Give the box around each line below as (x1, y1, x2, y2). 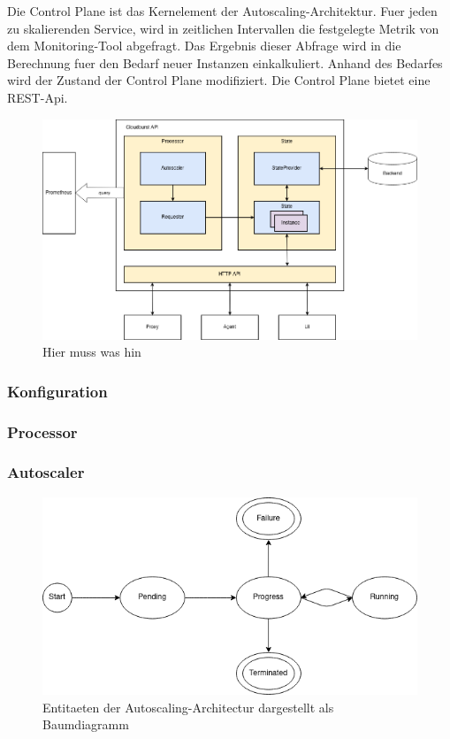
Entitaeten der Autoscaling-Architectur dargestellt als (42, 697, 334, 716)
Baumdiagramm (42, 715, 129, 734)
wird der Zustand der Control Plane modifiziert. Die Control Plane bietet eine (7, 71, 431, 89)
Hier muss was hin (42, 343, 141, 361)
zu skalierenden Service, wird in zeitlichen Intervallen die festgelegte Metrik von (7, 19, 439, 37)
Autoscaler (7, 461, 85, 483)
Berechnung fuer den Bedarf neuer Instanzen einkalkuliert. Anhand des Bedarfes (7, 53, 443, 72)
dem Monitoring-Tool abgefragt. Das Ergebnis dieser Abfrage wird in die (7, 36, 401, 55)
